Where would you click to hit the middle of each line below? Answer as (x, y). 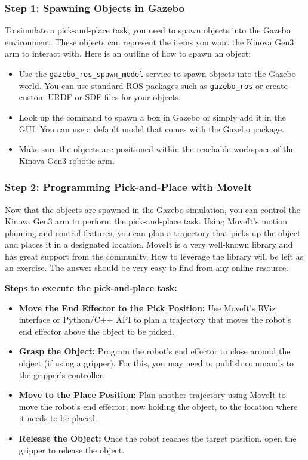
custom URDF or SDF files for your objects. (100, 97)
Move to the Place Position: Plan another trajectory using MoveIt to (152, 395)
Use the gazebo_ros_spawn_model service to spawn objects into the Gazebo (157, 73)
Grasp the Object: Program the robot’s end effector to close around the (155, 351)
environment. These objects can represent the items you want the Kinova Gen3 (150, 41)
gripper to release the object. (72, 450)
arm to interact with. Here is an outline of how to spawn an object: (128, 53)
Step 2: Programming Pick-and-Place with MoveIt (128, 187)
